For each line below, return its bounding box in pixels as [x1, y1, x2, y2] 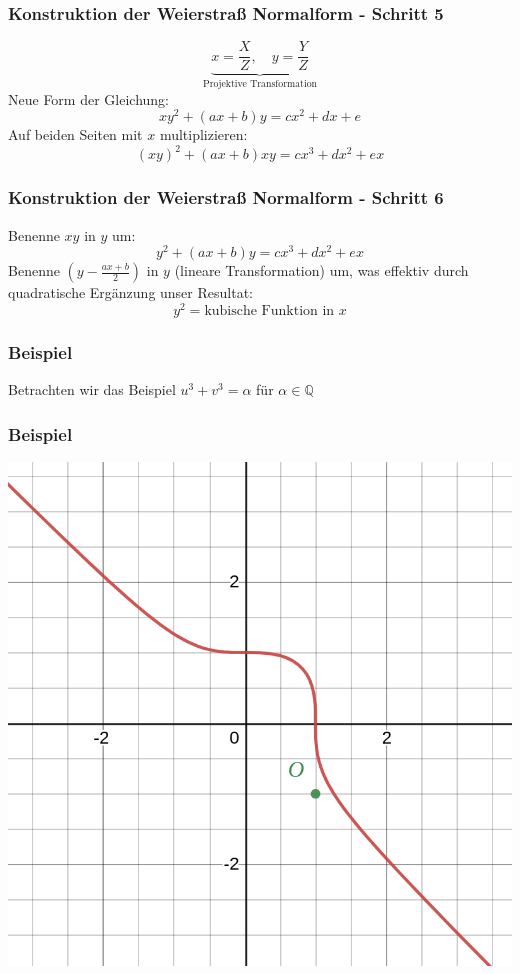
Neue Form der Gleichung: [8, 88, 169, 109]
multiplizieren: [159, 124, 248, 145]
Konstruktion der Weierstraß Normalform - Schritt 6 [8, 185, 444, 210]
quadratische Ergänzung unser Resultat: [8, 282, 253, 303]
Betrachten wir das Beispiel [8, 379, 176, 400]
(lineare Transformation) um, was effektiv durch [174, 260, 469, 281]
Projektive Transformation [202, 79, 318, 90]
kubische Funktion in [204, 304, 335, 319]
